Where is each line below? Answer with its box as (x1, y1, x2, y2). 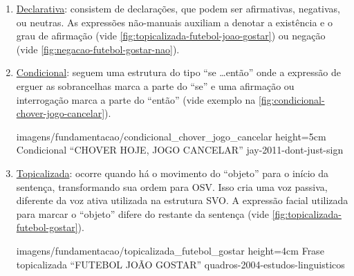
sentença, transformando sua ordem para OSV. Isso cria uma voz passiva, (16, 179, 328, 194)
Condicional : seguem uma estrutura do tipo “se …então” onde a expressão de (16, 65, 341, 80)
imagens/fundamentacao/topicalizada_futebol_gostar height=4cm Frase (16, 243, 324, 257)
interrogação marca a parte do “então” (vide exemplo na (16, 92, 256, 107)
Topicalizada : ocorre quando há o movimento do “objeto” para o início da (16, 165, 329, 180)
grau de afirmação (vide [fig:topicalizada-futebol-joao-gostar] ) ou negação (16, 28, 326, 43)
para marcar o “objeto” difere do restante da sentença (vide (16, 206, 269, 221)
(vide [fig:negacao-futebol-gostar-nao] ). (16, 42, 180, 56)
